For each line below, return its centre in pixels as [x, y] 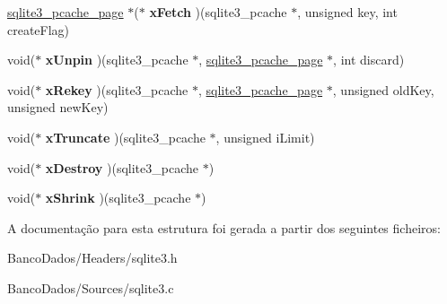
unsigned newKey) [58, 107]
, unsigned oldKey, [383, 89]
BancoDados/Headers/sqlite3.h [92, 258]
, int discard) [369, 60]
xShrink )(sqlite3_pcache [118, 198]
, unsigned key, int [347, 12]
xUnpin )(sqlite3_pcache [117, 60]
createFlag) [39, 29]
